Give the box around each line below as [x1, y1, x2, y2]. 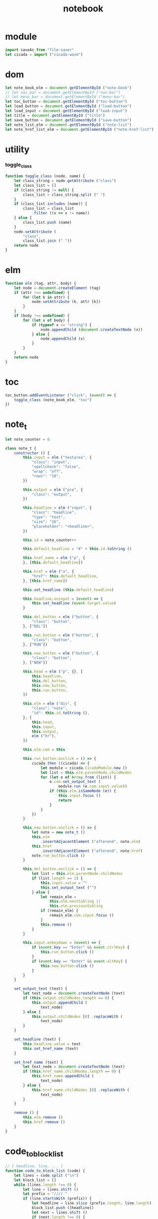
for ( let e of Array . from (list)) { [40, 774, 116, 780]
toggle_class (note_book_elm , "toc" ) [14, 397, 92, 402]
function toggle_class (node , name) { [5, 174, 85, 179]
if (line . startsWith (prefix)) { [23, 1196, 92, 1201]
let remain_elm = [40, 894, 77, 899]
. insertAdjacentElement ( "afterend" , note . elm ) [40, 839, 141, 844]
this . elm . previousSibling [49, 904, 103, 909]
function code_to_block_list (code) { [5, 1168, 85, 1174]
